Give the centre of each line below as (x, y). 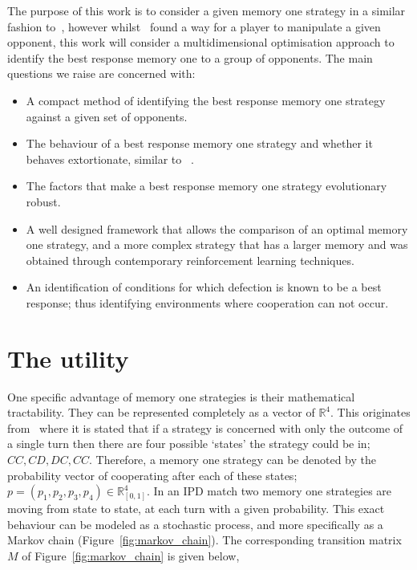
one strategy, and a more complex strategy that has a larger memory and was (217, 244)
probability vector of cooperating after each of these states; (152, 475)
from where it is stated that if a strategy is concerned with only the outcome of (205, 427)
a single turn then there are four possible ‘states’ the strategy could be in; (189, 444)
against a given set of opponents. (107, 116)
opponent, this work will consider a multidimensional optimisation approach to (201, 42)
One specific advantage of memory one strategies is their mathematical (181, 396)
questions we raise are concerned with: (101, 73)
